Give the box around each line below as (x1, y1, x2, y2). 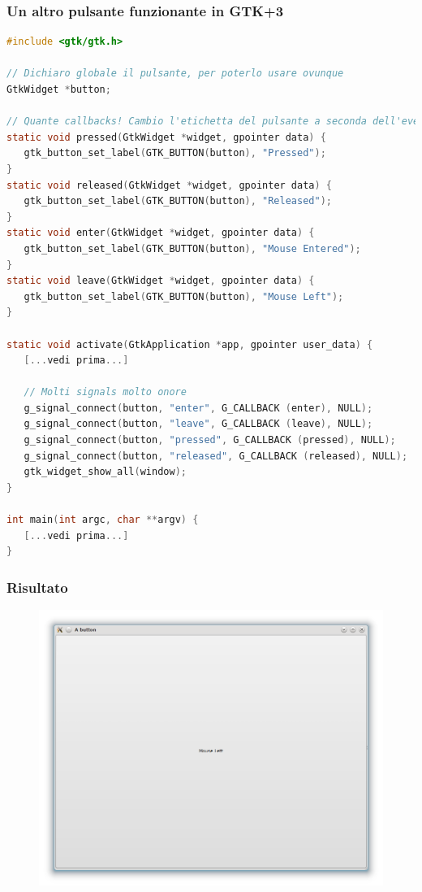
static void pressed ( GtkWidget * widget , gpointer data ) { (6, 131, 326, 143)
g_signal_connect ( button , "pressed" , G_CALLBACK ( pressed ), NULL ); (24, 434, 396, 446)
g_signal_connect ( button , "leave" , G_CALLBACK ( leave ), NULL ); (24, 418, 373, 430)
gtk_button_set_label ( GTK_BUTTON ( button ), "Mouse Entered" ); (24, 242, 361, 255)
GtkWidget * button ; (6, 84, 111, 95)
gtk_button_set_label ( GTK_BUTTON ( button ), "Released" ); (24, 195, 332, 207)
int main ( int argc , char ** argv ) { (6, 514, 199, 526)
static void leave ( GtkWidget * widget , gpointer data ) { (6, 275, 315, 287)
